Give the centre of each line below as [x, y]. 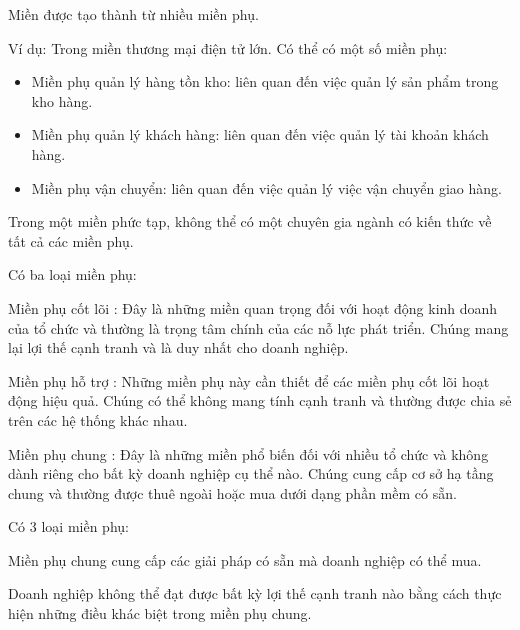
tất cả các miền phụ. [71, 240]
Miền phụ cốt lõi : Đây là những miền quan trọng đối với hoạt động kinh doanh [253, 307]
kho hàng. [62, 100]
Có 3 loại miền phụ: [68, 526]
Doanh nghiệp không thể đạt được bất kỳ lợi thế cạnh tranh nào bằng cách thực [255, 593]
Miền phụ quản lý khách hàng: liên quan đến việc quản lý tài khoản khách [260, 134]
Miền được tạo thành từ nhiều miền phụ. [133, 14]
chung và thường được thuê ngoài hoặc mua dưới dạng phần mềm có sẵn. [232, 492]
